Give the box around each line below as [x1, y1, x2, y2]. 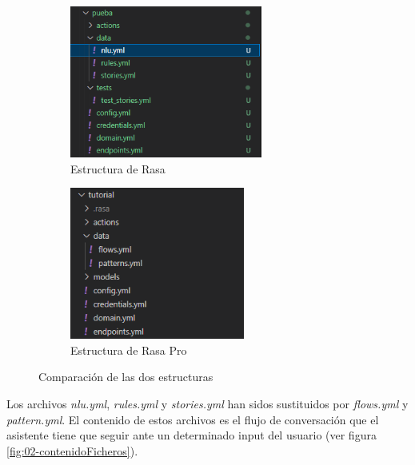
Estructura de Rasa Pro [70, 341, 187, 358]
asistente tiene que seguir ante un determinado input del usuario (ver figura [6, 427, 377, 443]
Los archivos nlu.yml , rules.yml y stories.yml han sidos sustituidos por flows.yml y [6, 395, 409, 411]
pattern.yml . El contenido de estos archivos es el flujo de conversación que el [6, 411, 379, 427]
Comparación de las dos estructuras [38, 368, 213, 385]
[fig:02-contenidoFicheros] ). [6, 442, 138, 459]
